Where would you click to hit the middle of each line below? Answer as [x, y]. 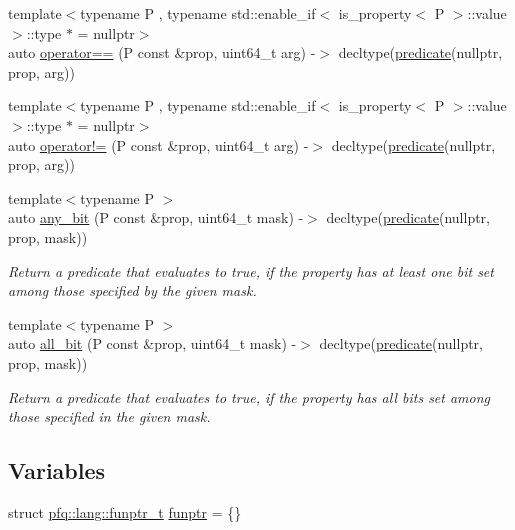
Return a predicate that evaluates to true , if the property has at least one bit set [251, 270]
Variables [57, 470]
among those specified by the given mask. [132, 290]
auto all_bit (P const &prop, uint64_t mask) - [152, 343]
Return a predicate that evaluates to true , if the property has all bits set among [249, 396]
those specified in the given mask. [109, 416]
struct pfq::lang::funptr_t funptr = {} [125, 511]
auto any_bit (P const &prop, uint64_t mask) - [156, 217]
